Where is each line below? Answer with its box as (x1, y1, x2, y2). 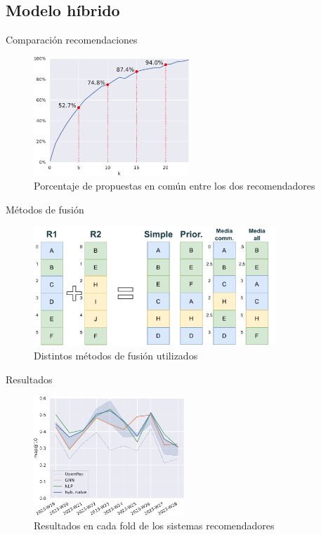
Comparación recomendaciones (6, 32, 138, 47)
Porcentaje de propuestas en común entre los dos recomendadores (34, 178, 315, 193)
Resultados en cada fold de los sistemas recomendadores (34, 518, 275, 533)
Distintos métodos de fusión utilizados (34, 348, 198, 363)
